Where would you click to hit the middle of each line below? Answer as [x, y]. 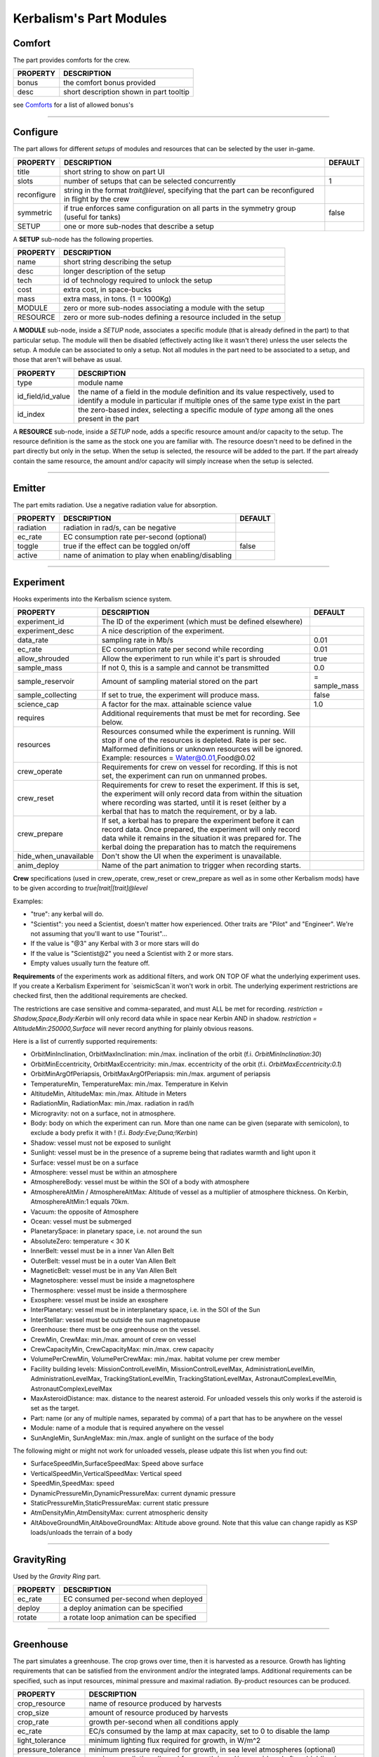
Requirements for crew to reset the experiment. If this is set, [200, 785]
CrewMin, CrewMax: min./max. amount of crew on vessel [113, 1340]
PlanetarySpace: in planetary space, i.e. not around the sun [116, 1231]
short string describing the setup [118, 262]
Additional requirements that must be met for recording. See [201, 713]
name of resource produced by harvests [155, 1704]
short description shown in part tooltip [126, 92]
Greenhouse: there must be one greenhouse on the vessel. [115, 1330]
